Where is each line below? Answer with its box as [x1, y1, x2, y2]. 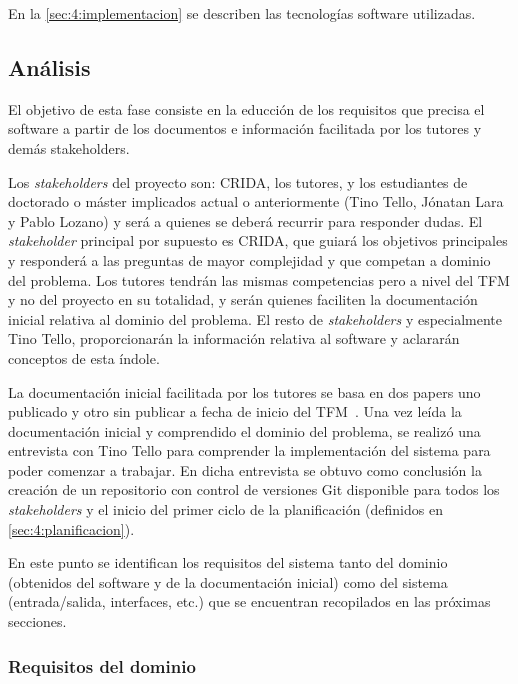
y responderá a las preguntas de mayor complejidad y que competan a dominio [8, 249, 491, 270]
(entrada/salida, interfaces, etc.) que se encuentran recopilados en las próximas [8, 591, 491, 612]
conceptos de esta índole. [8, 347, 160, 368]
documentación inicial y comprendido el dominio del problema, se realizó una [8, 420, 481, 441]
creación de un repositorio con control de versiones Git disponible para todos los [8, 479, 500, 500]
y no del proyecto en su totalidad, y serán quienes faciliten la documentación [8, 289, 478, 310]
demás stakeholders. [8, 137, 130, 158]
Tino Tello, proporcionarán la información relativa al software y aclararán [8, 328, 460, 349]
